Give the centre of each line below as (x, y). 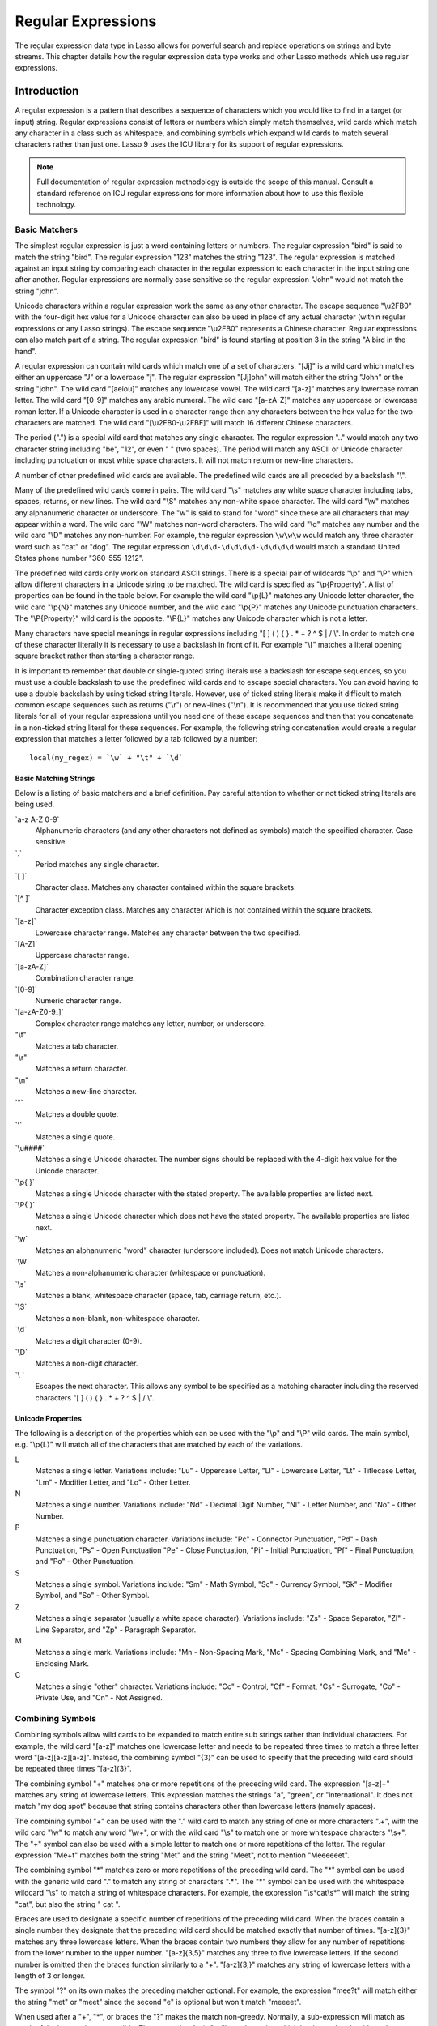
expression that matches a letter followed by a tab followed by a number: (136, 739)
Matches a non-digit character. (87, 1363)
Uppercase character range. (82, 955)
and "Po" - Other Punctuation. (85, 1562)
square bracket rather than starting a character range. (105, 656)
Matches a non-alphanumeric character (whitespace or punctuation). (151, 1273)
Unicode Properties (49, 1418)
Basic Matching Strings (55, 778)
